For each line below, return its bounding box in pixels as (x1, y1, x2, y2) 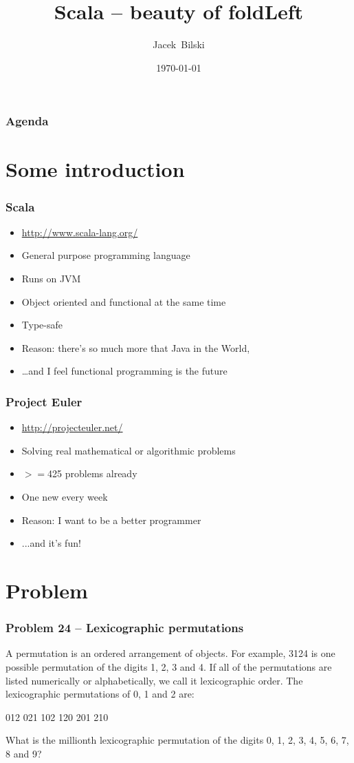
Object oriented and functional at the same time (21, 294, 226, 309)
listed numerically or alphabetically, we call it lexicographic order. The (5, 673, 303, 687)
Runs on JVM (21, 271, 81, 286)
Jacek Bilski (153, 37, 205, 52)
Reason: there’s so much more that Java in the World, (21, 340, 250, 355)
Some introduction (5, 155, 185, 183)
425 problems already (47, 466, 137, 481)
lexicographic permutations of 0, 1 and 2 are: (5, 687, 195, 701)
